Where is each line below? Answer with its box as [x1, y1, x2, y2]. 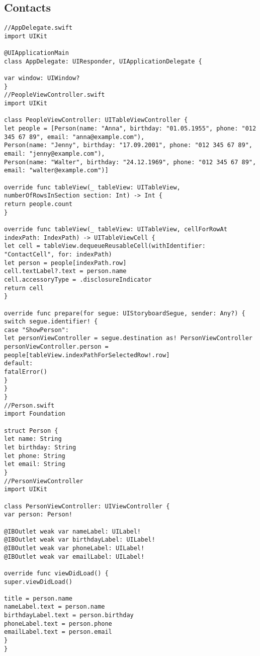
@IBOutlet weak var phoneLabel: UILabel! [4, 544, 145, 552]
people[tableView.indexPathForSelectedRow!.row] [4, 351, 170, 359]
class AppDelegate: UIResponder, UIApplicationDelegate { [4, 57, 202, 65]
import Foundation [4, 410, 65, 418]
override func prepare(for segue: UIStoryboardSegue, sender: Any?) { [4, 309, 245, 317]
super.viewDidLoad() [4, 578, 73, 585]
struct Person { [4, 427, 58, 434]
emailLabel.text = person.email [4, 628, 112, 636]
